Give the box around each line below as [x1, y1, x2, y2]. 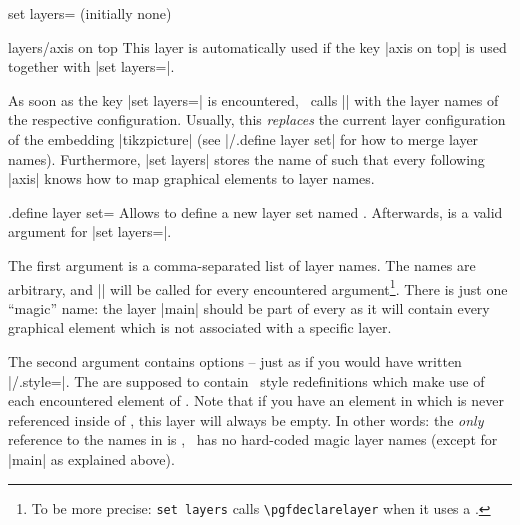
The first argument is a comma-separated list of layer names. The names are [8, 254, 476, 275]
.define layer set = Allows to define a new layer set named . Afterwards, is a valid [8, 201, 503, 222]
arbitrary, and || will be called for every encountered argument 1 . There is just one [8, 275, 508, 299]
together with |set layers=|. [8, 56, 175, 77]
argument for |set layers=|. [8, 221, 172, 242]
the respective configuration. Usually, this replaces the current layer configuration [8, 109, 506, 130]
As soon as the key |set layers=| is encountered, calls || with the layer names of [8, 89, 499, 110]
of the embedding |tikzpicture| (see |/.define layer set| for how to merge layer [8, 128, 479, 149]
